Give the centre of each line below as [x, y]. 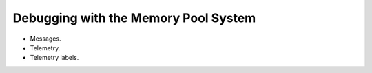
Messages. [45, 39]
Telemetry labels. [54, 58]
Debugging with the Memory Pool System [134, 18]
